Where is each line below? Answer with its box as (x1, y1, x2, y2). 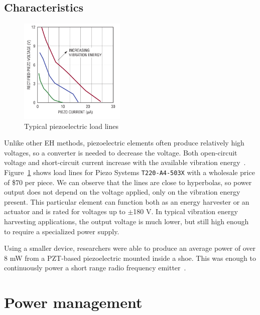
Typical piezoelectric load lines (24, 120, 118, 131)
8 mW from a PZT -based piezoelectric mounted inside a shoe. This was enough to (4, 252, 256, 263)
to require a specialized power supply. (4, 226, 119, 236)
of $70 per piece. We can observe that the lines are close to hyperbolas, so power (4, 177, 252, 187)
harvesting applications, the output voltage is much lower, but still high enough (4, 216, 249, 227)
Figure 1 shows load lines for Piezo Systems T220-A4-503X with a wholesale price (4, 167, 255, 178)
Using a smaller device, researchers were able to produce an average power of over (4, 243, 256, 253)
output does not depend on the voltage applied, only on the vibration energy (4, 187, 240, 197)
